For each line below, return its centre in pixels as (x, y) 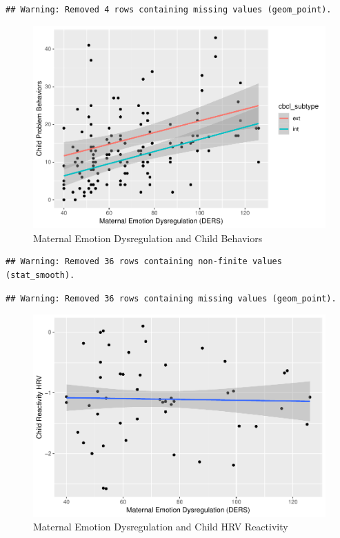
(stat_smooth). (40, 275)
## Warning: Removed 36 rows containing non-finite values (144, 262)
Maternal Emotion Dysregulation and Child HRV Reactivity (161, 527)
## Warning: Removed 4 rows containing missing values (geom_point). (169, 10)
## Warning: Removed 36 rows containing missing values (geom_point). (171, 298)
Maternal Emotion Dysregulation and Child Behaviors (148, 238)
